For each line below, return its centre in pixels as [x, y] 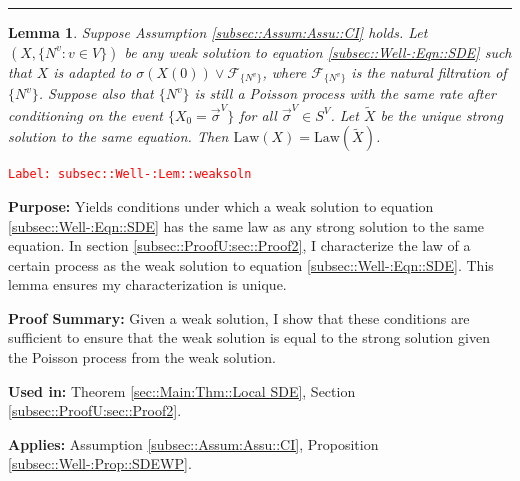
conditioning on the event [85, 114]
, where [284, 71]
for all [258, 114]
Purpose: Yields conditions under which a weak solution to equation [221, 205]
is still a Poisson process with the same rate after [345, 93]
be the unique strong [442, 114]
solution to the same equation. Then [118, 136]
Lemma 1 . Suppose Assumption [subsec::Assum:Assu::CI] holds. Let [218, 32]
